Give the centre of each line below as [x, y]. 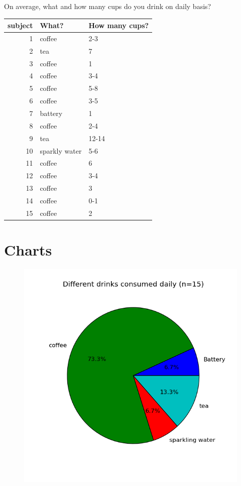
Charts [28, 250]
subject [20, 25]
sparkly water [61, 150]
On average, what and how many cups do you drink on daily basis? [108, 6]
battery [51, 113]
